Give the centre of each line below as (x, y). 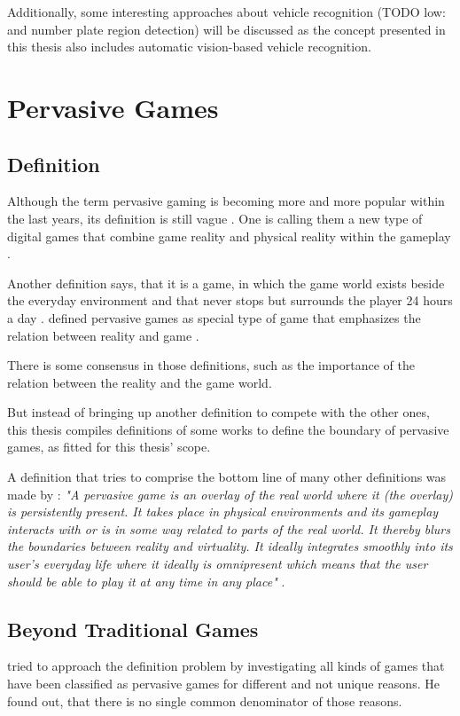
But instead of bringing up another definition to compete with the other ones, (218, 412)
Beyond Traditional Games (133, 629)
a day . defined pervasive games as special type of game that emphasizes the (214, 317)
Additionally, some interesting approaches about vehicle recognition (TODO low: (226, 12)
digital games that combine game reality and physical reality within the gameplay (229, 236)
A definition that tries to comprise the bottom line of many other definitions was (227, 477)
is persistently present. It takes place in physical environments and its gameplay (223, 511)
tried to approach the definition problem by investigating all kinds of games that (226, 666)
